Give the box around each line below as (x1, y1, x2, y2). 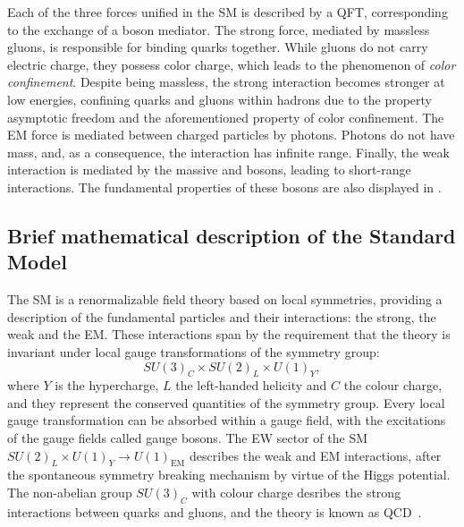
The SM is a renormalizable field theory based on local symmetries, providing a (7, 290, 443, 309)
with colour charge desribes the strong (191, 483, 401, 502)
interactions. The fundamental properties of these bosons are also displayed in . (7, 177, 442, 196)
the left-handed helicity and (175, 376, 327, 395)
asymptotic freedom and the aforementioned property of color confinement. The (7, 107, 444, 126)
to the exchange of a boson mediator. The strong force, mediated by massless (7, 20, 430, 38)
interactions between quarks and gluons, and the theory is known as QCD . (7, 502, 422, 521)
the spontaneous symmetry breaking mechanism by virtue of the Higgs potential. (7, 465, 451, 484)
